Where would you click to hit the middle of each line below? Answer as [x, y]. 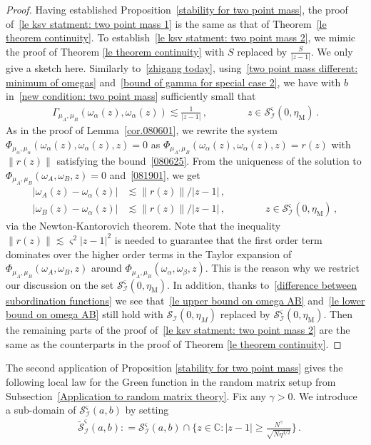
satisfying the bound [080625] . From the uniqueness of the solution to [209, 161]
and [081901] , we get [155, 174]
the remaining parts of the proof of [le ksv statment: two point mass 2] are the [178, 330]
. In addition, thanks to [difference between [262, 284]
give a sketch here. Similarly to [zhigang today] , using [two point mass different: [182, 68]
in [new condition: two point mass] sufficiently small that [131, 96]
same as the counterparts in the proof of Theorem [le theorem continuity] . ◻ [174, 343]
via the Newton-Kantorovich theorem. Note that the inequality [143, 226]
